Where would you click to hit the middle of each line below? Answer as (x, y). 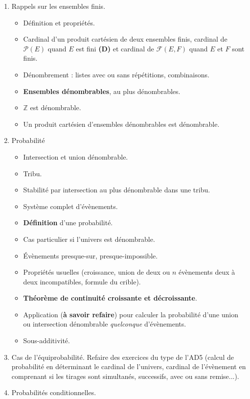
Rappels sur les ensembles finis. (58, 6)
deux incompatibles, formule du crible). (82, 281)
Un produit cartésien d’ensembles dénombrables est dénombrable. (121, 124)
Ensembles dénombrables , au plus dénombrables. (102, 91)
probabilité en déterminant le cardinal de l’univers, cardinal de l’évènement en (129, 366)
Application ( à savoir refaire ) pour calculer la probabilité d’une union (131, 314)
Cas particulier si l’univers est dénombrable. (89, 239)
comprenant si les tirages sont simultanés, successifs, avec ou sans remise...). (125, 376)
